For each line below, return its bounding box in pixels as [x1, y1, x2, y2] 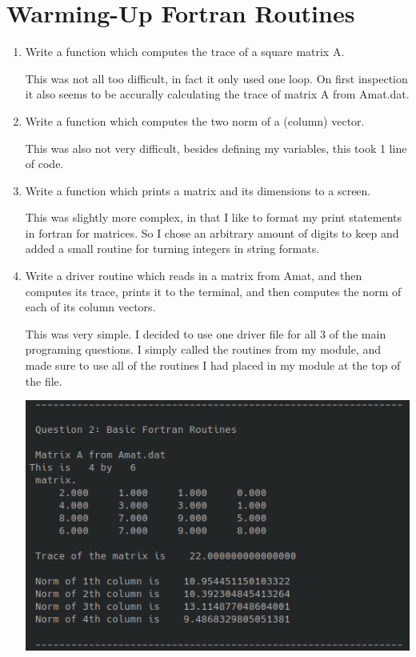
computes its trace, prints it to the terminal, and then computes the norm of [25, 282, 402, 299]
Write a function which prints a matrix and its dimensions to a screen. [25, 182, 371, 198]
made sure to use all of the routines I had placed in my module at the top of [25, 357, 401, 374]
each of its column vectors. [25, 298, 156, 315]
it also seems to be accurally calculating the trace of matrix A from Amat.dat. [25, 86, 410, 102]
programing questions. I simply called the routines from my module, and [25, 341, 382, 358]
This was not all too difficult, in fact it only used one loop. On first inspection [25, 70, 408, 86]
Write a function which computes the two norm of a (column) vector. [25, 112, 365, 129]
